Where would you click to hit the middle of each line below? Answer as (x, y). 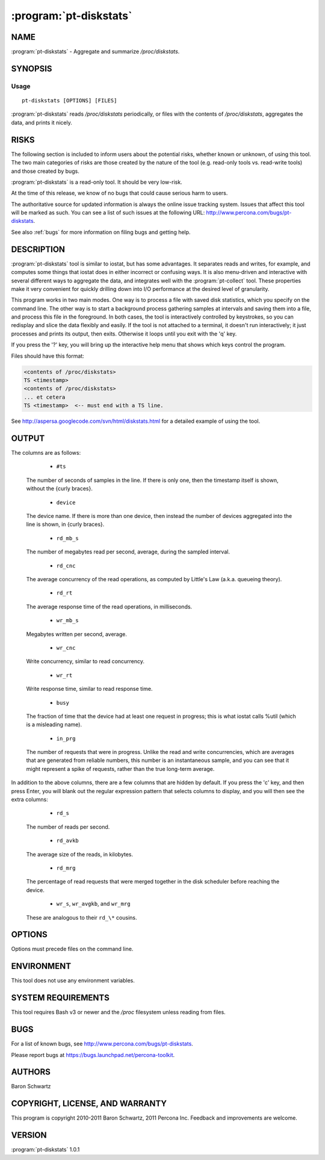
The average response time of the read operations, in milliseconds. (109, 607)
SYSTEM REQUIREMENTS (60, 998)
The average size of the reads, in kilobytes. (80, 854)
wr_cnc (66, 648)
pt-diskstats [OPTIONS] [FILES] (70, 101)
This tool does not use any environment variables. (73, 981)
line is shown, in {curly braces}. (65, 525)
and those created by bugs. (45, 171)
